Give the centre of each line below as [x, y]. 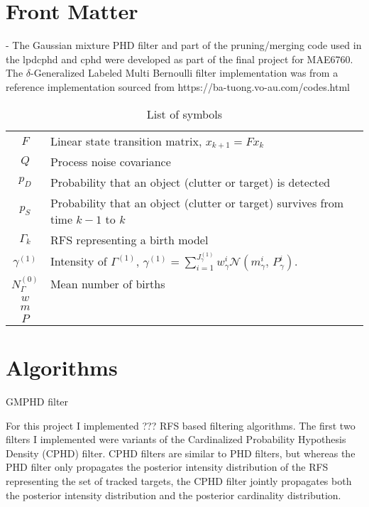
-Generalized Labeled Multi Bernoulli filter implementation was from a [184, 73]
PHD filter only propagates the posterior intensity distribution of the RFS [167, 467]
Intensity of [78, 261]
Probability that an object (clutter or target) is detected [190, 182]
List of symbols [184, 114]
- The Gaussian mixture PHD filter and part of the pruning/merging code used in [184, 45]
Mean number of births [108, 283]
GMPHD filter [37, 401]
